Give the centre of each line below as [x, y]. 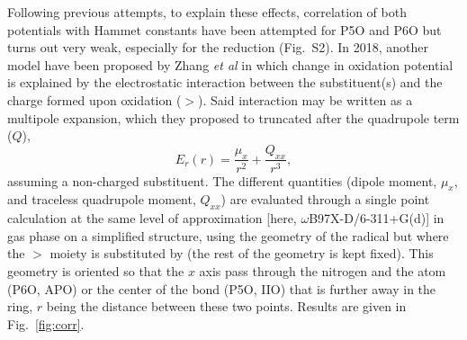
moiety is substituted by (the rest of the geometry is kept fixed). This [242, 253]
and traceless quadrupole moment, [102, 199]
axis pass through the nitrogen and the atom [323, 270]
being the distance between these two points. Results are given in [226, 306]
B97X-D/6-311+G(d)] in [377, 218]
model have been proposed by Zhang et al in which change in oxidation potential [230, 64]
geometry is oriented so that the [96, 270]
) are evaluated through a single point [325, 199]
